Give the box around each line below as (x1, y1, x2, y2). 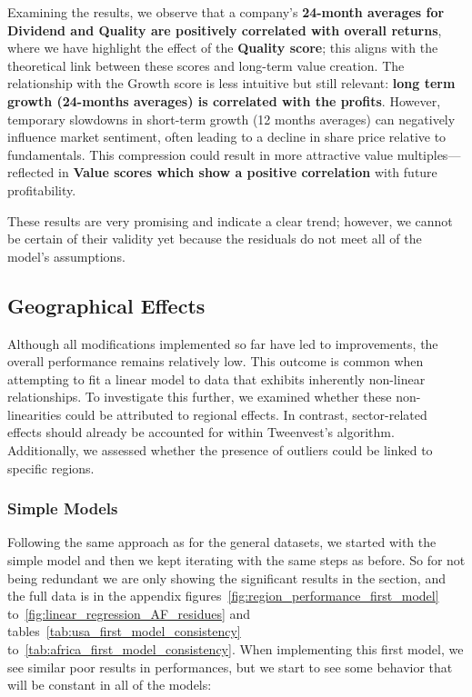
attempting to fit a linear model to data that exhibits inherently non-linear (7, 369, 426, 388)
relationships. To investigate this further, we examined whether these (7, 387, 392, 406)
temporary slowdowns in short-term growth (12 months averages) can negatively (7, 109, 456, 128)
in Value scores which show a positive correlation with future (58, 163, 437, 182)
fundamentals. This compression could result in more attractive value (7, 144, 394, 164)
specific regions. (7, 458, 95, 477)
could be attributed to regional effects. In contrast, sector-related (65, 404, 427, 423)
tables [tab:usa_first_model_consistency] (7, 622, 241, 641)
